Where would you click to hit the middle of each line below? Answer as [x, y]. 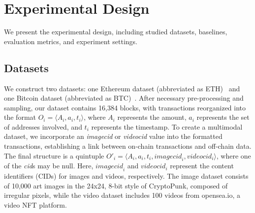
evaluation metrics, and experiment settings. [71, 41]
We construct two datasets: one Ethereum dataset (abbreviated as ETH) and [122, 88]
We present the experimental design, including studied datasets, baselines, [116, 32]
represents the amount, [152, 117]
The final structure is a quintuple [54, 155]
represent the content [202, 166]
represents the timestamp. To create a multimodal [167, 126]
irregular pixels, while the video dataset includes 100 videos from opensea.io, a [122, 195]
